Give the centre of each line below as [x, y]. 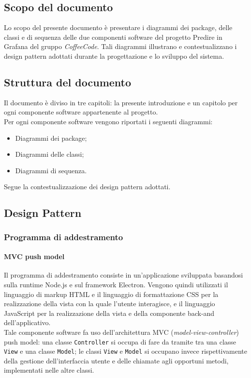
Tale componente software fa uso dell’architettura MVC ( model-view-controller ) [122, 332]
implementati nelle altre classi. [49, 370]
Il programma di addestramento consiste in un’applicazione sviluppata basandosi [124, 275]
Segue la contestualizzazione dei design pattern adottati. [87, 187]
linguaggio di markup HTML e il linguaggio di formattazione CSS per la [111, 294]
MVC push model [34, 256]
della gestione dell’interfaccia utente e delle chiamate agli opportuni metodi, [116, 360]
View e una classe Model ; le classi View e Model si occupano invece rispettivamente [126, 351]
